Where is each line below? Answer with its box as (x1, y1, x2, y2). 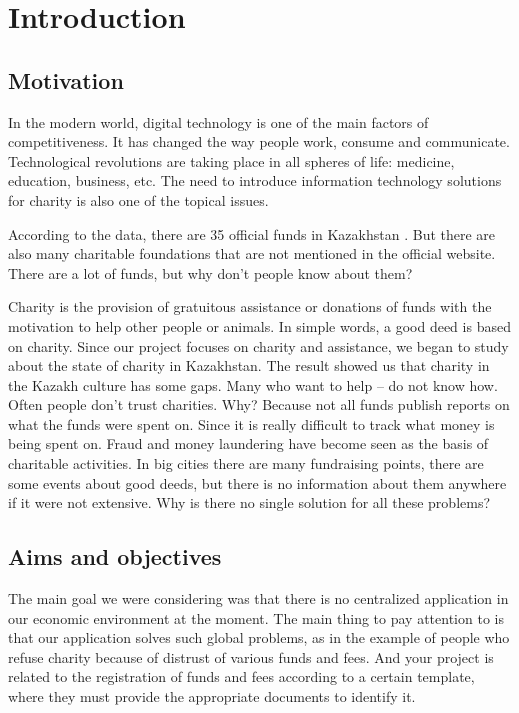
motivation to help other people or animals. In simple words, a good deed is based (8, 315, 511, 336)
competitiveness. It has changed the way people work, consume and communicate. (8, 131, 510, 152)
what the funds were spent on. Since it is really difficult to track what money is (8, 413, 495, 434)
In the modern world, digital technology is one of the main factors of (8, 111, 429, 132)
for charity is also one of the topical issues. (8, 189, 269, 210)
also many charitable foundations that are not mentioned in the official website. (8, 243, 496, 264)
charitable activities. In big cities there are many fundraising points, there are (8, 453, 484, 474)
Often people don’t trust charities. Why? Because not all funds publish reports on (8, 394, 510, 415)
